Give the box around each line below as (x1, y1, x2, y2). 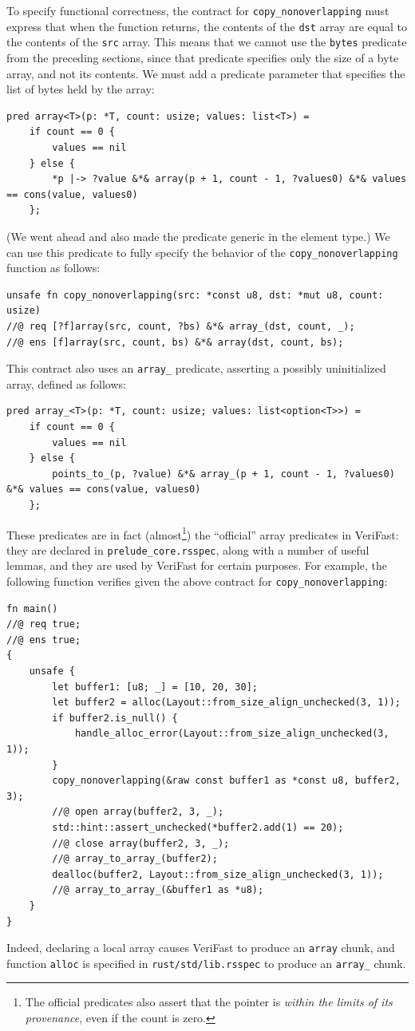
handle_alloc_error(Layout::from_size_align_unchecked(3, (74, 728, 389, 740)
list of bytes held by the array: (6, 81, 155, 97)
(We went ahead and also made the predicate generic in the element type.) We (6, 227, 390, 244)
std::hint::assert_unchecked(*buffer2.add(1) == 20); (52, 822, 344, 833)
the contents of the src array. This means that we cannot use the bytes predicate (6, 34, 407, 50)
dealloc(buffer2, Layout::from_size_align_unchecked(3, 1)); (52, 868, 384, 880)
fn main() (6, 602, 58, 614)
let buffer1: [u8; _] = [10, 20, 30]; (52, 681, 258, 693)
